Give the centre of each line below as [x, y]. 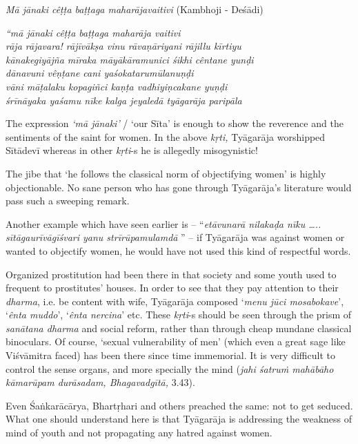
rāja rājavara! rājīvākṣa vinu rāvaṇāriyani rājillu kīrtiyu [123, 46]
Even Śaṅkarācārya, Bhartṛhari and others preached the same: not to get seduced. [179, 405]
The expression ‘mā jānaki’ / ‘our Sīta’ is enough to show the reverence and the [175, 123]
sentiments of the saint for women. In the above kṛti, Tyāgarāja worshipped [166, 136]
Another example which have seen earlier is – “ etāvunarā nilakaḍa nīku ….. [163, 223]
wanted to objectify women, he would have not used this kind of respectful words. [178, 250]
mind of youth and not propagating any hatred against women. [139, 433]
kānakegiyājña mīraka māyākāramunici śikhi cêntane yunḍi [130, 59]
